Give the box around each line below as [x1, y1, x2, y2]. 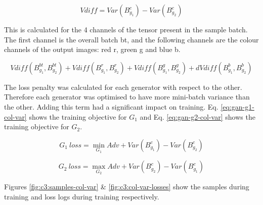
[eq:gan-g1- [221, 101, 254, 112]
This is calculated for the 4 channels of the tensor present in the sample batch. [4, 24, 248, 34]
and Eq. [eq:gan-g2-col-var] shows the [140, 111, 255, 122]
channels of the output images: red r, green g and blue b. [4, 44, 181, 55]
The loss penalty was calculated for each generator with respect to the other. [4, 81, 242, 92]
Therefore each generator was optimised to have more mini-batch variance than [4, 91, 250, 102]
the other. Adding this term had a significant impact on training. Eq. [4, 101, 218, 112]
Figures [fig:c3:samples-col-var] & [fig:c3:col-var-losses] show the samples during [4, 181, 249, 191]
